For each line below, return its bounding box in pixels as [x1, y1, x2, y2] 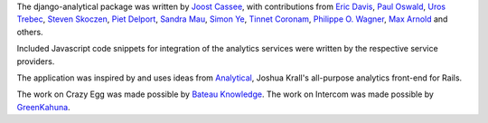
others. [16, 26, 44, 37]
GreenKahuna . [16, 101, 71, 112]
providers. [16, 55, 55, 67]
